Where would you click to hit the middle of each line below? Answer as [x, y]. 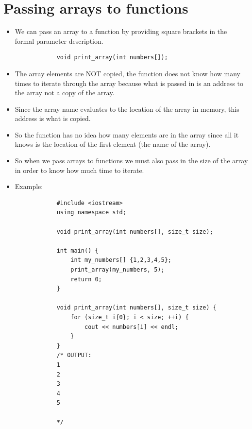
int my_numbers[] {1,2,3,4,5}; [121, 260]
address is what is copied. [53, 118]
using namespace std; [91, 213]
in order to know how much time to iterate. [79, 170]
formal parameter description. [59, 41]
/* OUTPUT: [74, 355]
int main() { [77, 250]
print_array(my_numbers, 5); [118, 270]
